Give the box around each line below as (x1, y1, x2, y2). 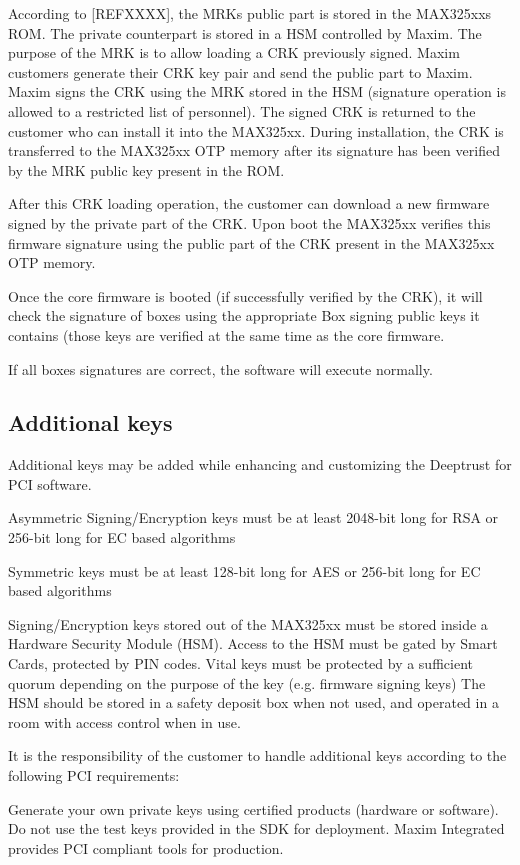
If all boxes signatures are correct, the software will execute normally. (8, 358, 433, 379)
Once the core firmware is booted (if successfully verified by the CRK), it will (8, 285, 483, 306)
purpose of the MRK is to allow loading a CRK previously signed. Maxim (8, 42, 460, 63)
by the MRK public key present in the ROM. (8, 159, 285, 180)
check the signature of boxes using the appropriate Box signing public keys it (8, 305, 480, 326)
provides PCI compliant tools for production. (8, 837, 284, 858)
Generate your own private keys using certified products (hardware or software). (8, 798, 499, 819)
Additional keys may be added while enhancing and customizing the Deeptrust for (8, 454, 512, 475)
